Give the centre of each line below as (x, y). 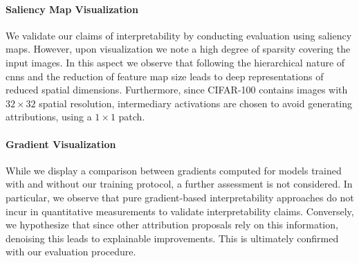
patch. (132, 117)
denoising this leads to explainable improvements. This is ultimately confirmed (172, 238)
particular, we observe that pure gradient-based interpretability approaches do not (180, 197)
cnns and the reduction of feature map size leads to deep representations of (165, 76)
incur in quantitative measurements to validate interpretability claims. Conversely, (180, 211)
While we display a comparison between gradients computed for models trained (174, 170)
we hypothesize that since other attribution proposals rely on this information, (172, 225)
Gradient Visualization (61, 144)
